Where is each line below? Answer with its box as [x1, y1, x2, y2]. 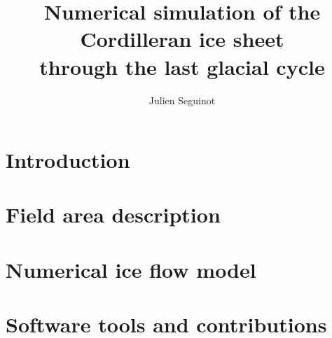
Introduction [6, 146, 130, 174]
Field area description [6, 200, 221, 229]
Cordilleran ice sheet [80, 24, 284, 53]
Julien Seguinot [148, 92, 216, 107]
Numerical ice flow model [6, 255, 256, 283]
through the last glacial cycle [39, 52, 325, 80]
